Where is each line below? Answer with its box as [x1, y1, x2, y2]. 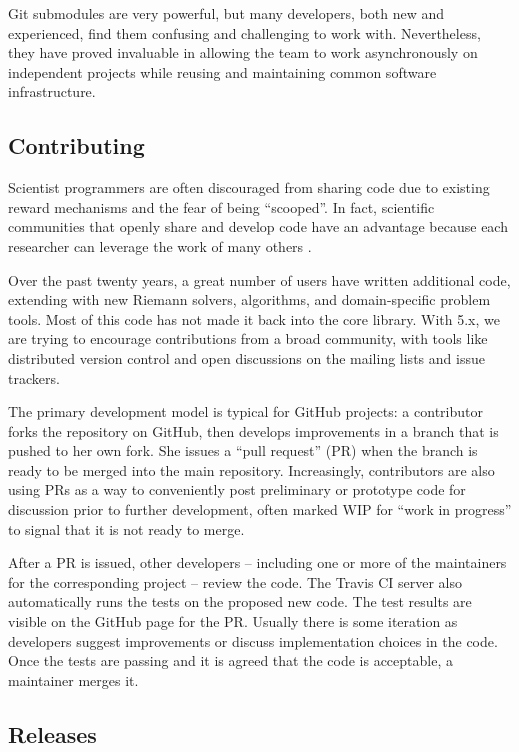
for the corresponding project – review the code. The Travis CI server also [8, 571, 463, 592]
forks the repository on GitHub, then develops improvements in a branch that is [8, 420, 499, 441]
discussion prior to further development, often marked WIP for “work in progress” [8, 499, 512, 520]
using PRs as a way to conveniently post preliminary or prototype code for [8, 479, 466, 500]
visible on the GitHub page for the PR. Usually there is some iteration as [8, 611, 458, 632]
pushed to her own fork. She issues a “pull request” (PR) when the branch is [8, 440, 478, 461]
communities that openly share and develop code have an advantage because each [8, 216, 508, 237]
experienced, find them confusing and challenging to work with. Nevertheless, [8, 22, 481, 43]
